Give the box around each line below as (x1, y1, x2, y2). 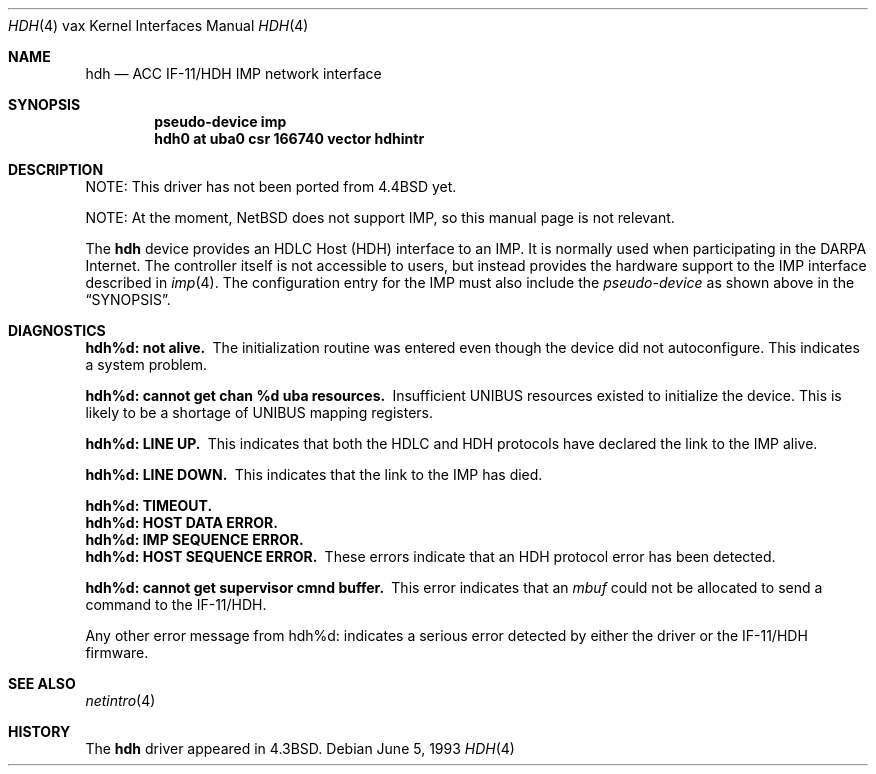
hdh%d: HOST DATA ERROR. (85, 514, 278, 531)
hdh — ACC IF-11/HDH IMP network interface (85, 65, 382, 82)
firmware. (85, 644, 149, 661)
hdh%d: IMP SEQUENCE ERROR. (85, 531, 304, 548)
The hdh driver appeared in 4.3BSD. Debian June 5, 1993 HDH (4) (85, 740, 515, 757)
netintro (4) (85, 692, 156, 709)
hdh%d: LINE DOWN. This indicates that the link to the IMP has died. (85, 466, 543, 483)
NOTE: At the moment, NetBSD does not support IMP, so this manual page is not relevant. (85, 209, 675, 226)
